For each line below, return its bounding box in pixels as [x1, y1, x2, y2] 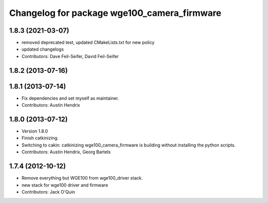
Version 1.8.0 [21, 128, 48, 134]
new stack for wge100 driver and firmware [21, 182, 109, 188]
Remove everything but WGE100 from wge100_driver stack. [21, 175, 143, 181]
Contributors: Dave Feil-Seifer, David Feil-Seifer [21, 53, 119, 59]
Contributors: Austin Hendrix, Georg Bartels [21, 149, 111, 155]
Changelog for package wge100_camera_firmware [9, 7, 222, 18]
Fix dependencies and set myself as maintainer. [21, 95, 119, 101]
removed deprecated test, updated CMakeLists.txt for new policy [21, 40, 155, 46]
